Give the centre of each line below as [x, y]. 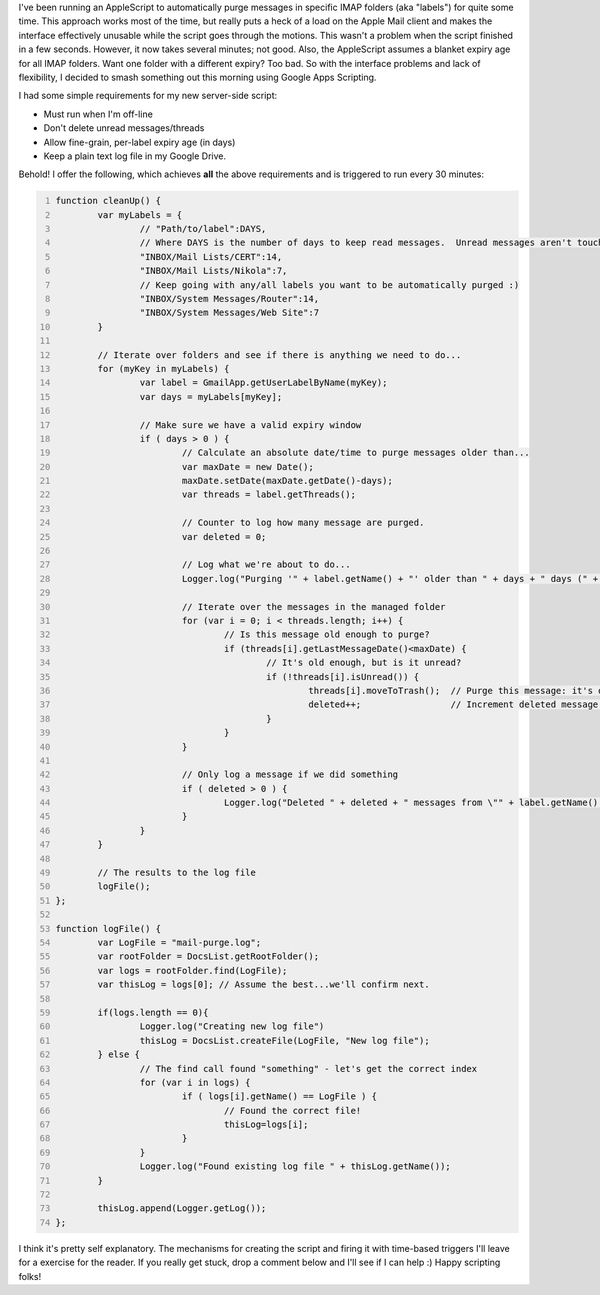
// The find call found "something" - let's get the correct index [308, 1068]
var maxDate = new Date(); [247, 466]
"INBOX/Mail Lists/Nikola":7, [213, 271]
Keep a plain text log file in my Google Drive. [135, 156]
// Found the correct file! [292, 1110]
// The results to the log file [177, 873]
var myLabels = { [140, 214]
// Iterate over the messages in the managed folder [313, 606]
